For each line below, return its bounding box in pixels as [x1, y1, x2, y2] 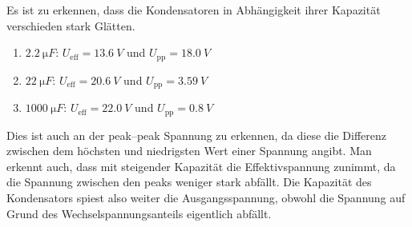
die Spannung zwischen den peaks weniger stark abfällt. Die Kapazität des [6, 173, 372, 190]
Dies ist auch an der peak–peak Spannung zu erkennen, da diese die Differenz [6, 126, 387, 143]
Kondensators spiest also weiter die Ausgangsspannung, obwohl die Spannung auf [6, 189, 406, 205]
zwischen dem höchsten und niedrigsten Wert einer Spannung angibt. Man [6, 142, 372, 159]
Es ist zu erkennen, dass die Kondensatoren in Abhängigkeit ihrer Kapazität [6, 2, 381, 18]
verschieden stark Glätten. [6, 17, 135, 34]
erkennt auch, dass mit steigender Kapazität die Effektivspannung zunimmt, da [6, 157, 396, 174]
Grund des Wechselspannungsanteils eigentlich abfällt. [6, 205, 272, 221]
